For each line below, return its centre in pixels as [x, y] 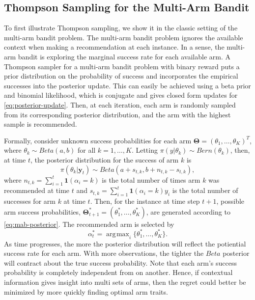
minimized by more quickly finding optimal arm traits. [86, 291]
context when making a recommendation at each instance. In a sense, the [114, 47]
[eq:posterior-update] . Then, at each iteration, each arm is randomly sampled [120, 104]
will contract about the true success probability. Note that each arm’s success [120, 262]
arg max [118, 234]
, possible [230, 201]
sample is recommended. [41, 124]
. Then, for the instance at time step [145, 201]
